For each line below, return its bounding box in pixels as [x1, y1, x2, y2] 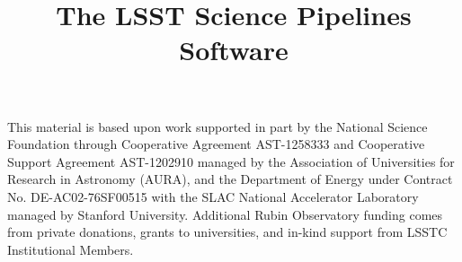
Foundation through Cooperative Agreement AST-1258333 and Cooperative [7, 135, 425, 153]
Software [179, 31, 289, 68]
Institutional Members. [7, 240, 134, 258]
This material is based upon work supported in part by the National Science [7, 117, 428, 135]
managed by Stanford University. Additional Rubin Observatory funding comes [7, 205, 443, 223]
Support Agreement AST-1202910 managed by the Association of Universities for [7, 152, 455, 170]
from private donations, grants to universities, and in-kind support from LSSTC [7, 223, 448, 241]
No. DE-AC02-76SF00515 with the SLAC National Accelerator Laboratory [7, 187, 419, 205]
